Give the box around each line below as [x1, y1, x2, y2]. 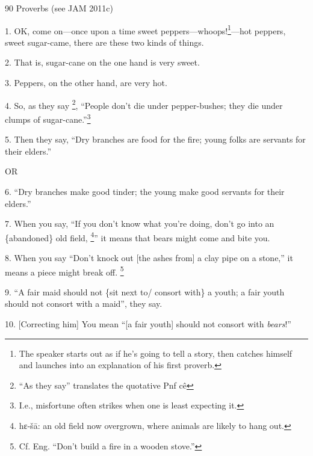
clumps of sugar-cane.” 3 [5, 111, 91, 125]
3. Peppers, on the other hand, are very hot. [5, 76, 167, 89]
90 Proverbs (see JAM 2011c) [5, 2, 113, 14]
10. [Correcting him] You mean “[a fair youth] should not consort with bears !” [5, 317, 291, 330]
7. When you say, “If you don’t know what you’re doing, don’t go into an [5, 217, 274, 230]
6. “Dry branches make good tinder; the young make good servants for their [5, 185, 285, 197]
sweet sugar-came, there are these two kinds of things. [5, 35, 204, 48]
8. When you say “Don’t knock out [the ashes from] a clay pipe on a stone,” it [5, 251, 293, 263]
